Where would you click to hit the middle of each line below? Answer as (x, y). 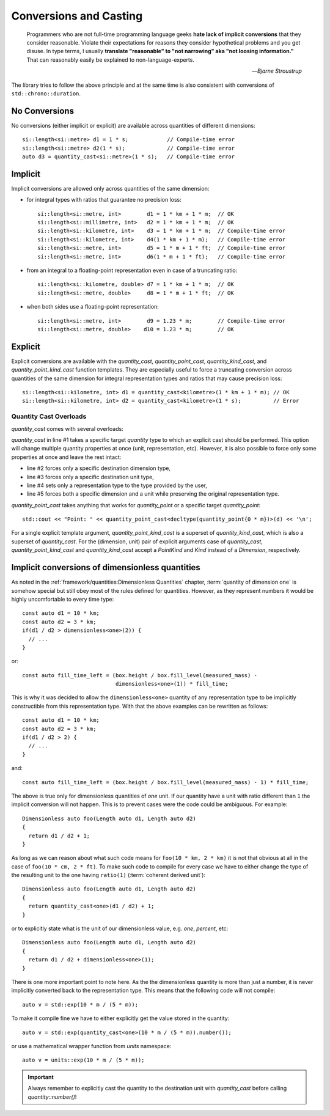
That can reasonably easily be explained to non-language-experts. (111, 60)
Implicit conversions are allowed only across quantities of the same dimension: (110, 188)
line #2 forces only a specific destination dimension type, (99, 468)
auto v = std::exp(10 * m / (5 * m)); (80, 1004)
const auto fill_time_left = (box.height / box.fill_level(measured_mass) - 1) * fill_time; (166, 782)
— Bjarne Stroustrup (277, 71)
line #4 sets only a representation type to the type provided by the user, (117, 485)
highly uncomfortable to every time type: (63, 599)
